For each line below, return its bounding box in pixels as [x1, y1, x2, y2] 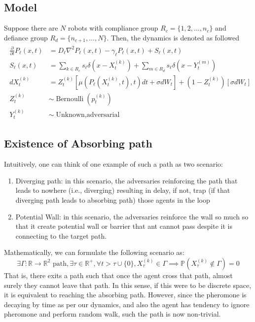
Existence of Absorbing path [4, 136, 152, 151]
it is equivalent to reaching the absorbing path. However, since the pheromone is [4, 289, 247, 300]
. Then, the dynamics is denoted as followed [107, 32, 239, 42]
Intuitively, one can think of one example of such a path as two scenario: [4, 159, 223, 169]
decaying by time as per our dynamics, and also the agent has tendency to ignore [4, 299, 250, 309]
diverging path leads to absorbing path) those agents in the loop [15, 194, 210, 205]
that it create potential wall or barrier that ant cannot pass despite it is [15, 221, 232, 231]
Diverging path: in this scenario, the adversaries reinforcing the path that [15, 175, 238, 185]
